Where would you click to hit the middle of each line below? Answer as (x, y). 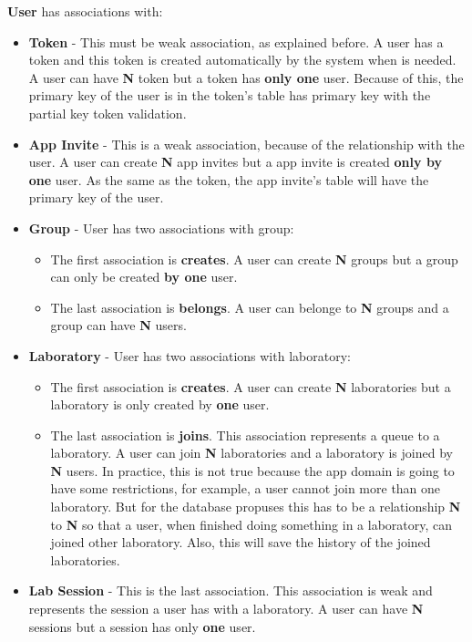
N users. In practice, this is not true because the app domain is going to (252, 470)
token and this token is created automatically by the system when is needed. (242, 60)
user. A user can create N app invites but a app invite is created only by (235, 162)
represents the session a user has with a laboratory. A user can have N (226, 609)
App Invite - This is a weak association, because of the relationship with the (246, 144)
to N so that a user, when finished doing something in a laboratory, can (251, 524)
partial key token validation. (108, 113)
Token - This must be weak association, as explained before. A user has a (236, 41)
